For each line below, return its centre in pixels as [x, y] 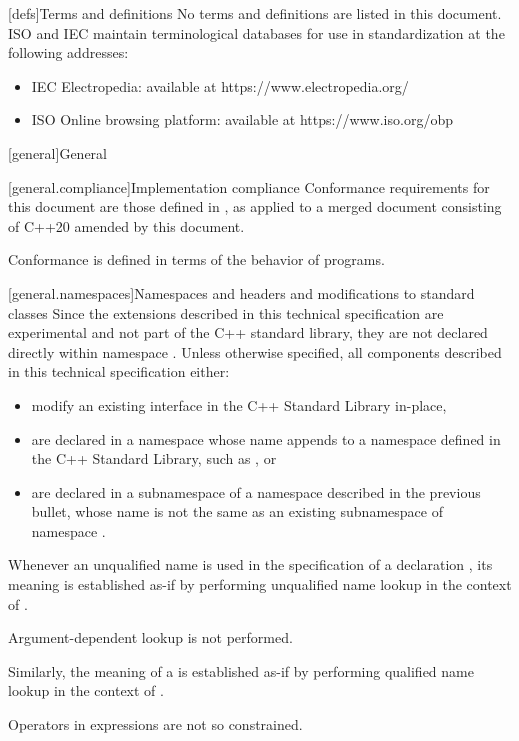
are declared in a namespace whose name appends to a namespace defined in [266, 438]
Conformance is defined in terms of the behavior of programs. [196, 259]
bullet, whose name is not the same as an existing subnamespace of [237, 511]
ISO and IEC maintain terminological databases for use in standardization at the [256, 32]
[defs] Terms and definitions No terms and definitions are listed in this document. [255, 13]
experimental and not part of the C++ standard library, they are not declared [248, 332]
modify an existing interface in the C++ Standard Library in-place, [239, 404]
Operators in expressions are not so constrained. [155, 724]
